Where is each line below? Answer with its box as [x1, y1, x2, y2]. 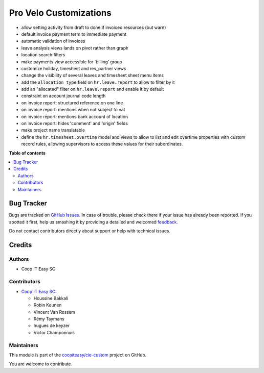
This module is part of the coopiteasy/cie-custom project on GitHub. [9, 352, 147, 358]
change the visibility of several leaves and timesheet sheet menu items [21, 73, 164, 78]
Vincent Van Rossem [33, 309, 75, 315]
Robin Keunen [33, 302, 62, 308]
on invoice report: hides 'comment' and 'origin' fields [21, 121, 128, 126]
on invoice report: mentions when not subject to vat [21, 107, 126, 113]
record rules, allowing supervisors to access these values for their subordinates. [21, 141, 183, 147]
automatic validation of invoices [21, 38, 86, 44]
